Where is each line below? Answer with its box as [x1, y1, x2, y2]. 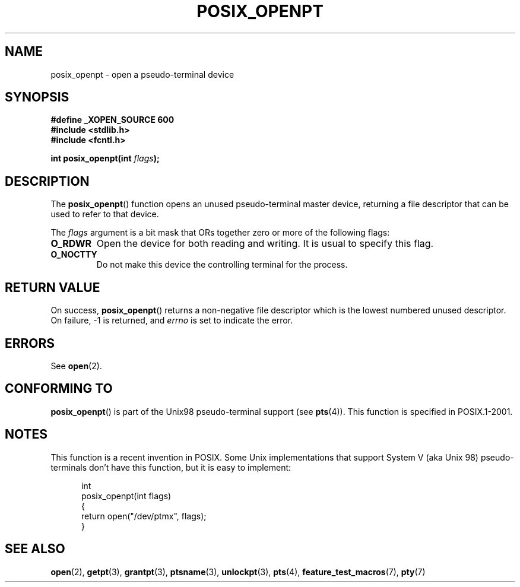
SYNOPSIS [5, 90, 69, 105]
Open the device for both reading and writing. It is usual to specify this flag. [96, 237, 434, 250]
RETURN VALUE [5, 280, 100, 295]
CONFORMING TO [5, 381, 113, 396]
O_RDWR [50, 237, 92, 250]
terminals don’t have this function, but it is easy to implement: [50, 462, 291, 472]
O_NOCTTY [50, 249, 97, 260]
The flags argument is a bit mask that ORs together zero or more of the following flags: [50, 227, 390, 238]
